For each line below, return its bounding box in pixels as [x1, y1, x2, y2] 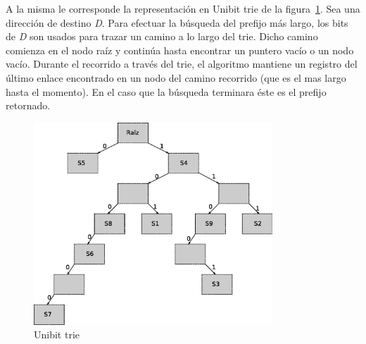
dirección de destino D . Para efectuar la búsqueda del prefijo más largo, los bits [6, 15, 348, 30]
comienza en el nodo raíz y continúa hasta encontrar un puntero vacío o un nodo [6, 42, 354, 57]
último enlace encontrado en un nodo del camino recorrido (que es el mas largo [6, 70, 346, 85]
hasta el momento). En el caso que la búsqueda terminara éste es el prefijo [6, 84, 327, 99]
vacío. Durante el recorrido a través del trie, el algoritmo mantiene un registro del [6, 56, 358, 71]
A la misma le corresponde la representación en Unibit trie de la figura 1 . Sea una [6, 1, 360, 16]
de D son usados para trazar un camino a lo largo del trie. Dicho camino [6, 29, 318, 44]
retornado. [6, 98, 51, 113]
